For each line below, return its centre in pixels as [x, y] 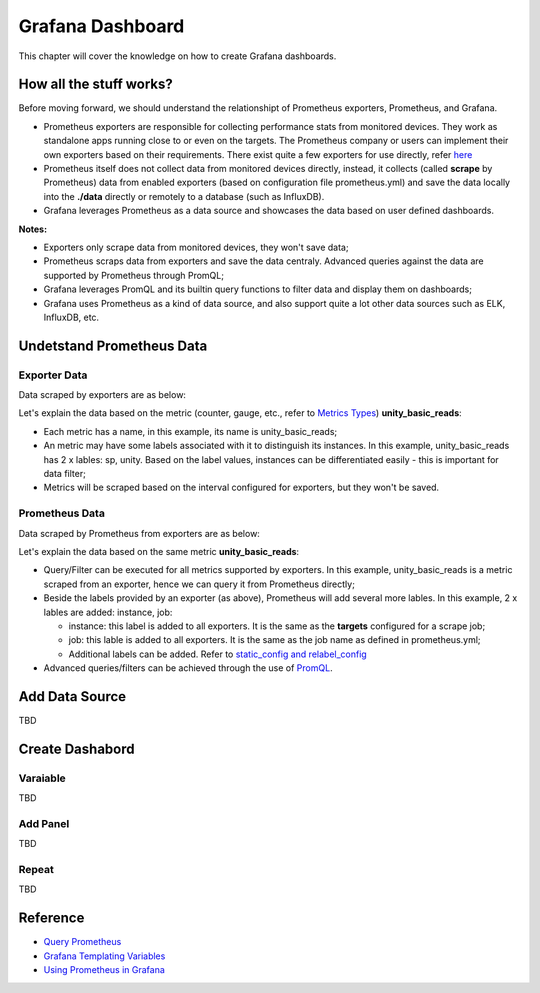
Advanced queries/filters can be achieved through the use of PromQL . [188, 668]
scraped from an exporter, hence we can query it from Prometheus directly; [199, 584]
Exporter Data [53, 375]
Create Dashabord [76, 748]
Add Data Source [72, 696]
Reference [51, 918]
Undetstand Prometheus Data [113, 345]
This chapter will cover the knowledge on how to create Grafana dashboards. [177, 56]
